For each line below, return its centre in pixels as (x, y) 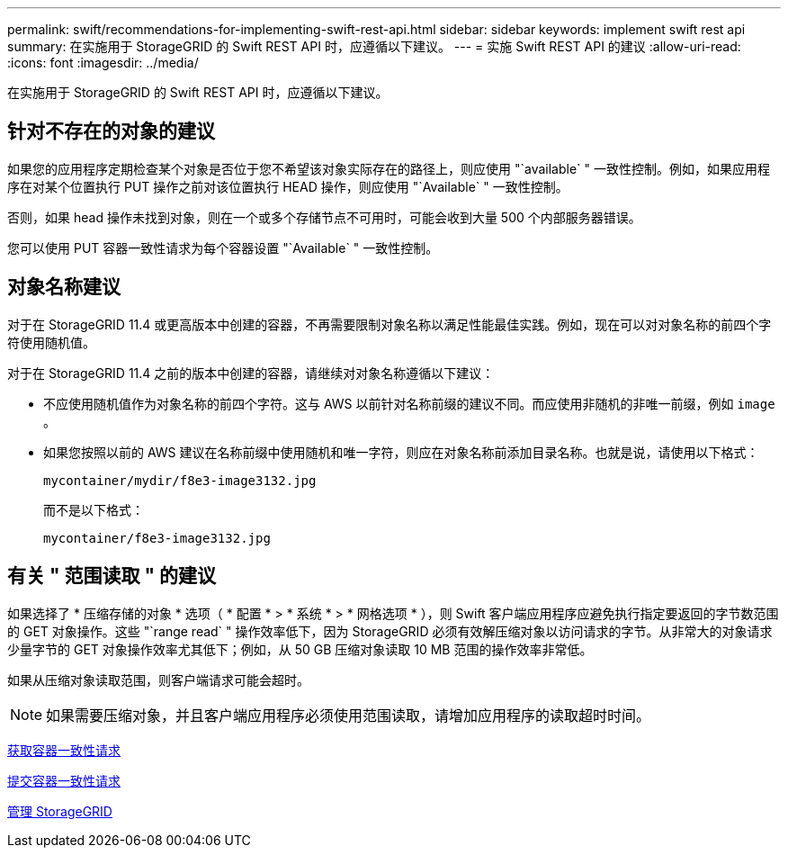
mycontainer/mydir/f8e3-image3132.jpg (180, 480)
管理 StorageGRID (60, 811)
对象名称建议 (64, 287)
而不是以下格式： (94, 509)
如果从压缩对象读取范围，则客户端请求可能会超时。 (158, 679)
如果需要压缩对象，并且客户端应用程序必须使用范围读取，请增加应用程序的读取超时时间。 (349, 715)
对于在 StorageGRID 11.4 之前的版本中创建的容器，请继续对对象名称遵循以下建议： (251, 373)
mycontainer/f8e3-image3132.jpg (157, 538)
